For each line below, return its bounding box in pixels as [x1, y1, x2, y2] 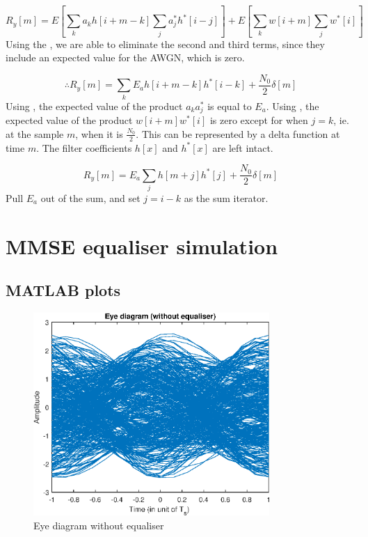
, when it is [75, 126, 123, 141]
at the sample [6, 126, 64, 141]
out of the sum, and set [40, 190, 141, 205]
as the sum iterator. [184, 190, 269, 205]
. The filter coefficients [36, 140, 132, 155]
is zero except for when [209, 113, 308, 127]
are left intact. [212, 140, 273, 155]
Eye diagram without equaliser [33, 517, 164, 532]
